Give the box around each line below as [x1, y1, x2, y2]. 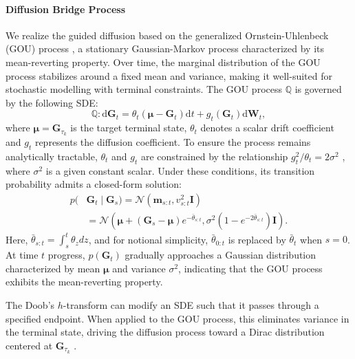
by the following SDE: [6, 95, 98, 109]
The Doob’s [6, 297, 55, 312]
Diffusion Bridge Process [6, 1, 126, 16]
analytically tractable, [6, 149, 98, 163]
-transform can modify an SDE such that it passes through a [63, 297, 319, 312]
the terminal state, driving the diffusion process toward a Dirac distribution [6, 325, 325, 339]
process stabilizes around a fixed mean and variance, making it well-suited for [6, 68, 332, 83]
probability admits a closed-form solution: [6, 177, 182, 191]
